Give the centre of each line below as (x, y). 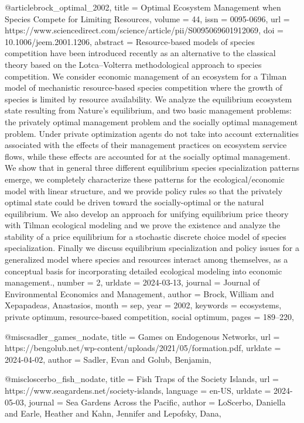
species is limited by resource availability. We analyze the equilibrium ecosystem (148, 99)
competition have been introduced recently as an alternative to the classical (140, 53)
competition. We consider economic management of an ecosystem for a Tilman (146, 76)
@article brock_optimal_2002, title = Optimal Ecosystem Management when (143, 7)
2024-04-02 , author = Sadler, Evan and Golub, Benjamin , (108, 359)
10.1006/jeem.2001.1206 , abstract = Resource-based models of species (130, 41)
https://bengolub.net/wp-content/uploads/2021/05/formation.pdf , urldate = (143, 348)
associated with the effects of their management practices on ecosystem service (146, 145)
